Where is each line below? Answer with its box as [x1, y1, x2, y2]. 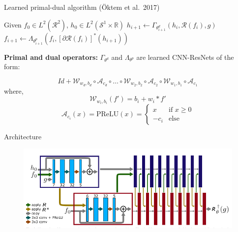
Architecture [4, 131, 42, 142]
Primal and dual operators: [4, 52, 98, 62]
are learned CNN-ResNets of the [136, 52, 234, 62]
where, [4, 85, 24, 96]
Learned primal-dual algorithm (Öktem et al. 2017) [4, 2, 160, 12]
